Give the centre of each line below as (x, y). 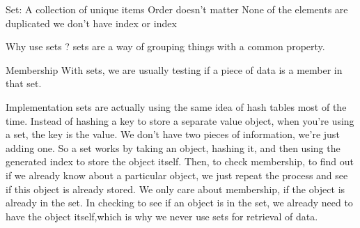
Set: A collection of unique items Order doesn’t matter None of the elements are (177, 9)
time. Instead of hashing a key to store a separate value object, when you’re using (180, 120)
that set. (24, 83)
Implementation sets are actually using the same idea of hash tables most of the (176, 106)
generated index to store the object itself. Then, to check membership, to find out (180, 161)
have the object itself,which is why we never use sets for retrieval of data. (162, 216)
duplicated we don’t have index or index (91, 23)
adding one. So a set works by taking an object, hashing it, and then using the (173, 147)
